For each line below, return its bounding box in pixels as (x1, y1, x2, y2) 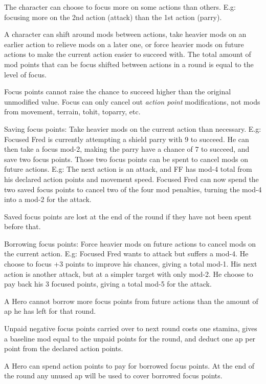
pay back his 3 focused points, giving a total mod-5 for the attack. (4, 278, 212, 289)
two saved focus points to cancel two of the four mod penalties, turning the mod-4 (4, 184, 262, 194)
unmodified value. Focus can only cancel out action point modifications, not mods (4, 96, 260, 107)
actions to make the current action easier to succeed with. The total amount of (4, 49, 251, 59)
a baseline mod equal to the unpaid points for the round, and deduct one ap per (4, 333, 256, 343)
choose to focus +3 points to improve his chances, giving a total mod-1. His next (4, 258, 257, 269)
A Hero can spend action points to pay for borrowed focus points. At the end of (4, 360, 254, 371)
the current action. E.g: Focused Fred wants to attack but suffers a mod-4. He (4, 248, 249, 259)
